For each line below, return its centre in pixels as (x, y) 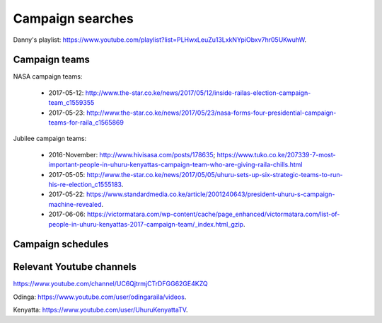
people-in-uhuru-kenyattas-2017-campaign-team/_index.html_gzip (146, 224)
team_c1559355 (71, 103)
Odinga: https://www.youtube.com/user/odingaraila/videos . (100, 297)
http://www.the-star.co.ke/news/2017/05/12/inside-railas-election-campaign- (198, 93)
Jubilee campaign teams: (50, 139)
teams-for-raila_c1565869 (86, 123)
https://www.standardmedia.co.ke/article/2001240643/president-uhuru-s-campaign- (210, 194)
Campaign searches (73, 18)
